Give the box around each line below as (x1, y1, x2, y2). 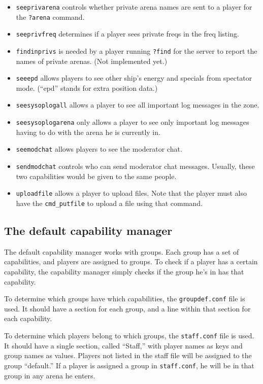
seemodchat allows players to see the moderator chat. (16, 144, 182, 154)
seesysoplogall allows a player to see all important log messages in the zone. (16, 99, 259, 110)
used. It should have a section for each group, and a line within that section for (4, 303, 251, 313)
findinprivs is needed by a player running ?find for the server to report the (16, 45, 257, 56)
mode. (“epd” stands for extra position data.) (16, 82, 158, 93)
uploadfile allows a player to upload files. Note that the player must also (16, 188, 247, 198)
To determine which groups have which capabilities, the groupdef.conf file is (4, 293, 245, 304)
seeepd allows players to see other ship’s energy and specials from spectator (16, 73, 252, 83)
